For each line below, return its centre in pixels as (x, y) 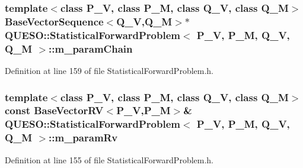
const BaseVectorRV (54, 110)
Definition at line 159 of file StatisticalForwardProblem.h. (109, 70)
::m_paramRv (83, 138)
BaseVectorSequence (54, 21)
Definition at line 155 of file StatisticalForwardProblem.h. (109, 159)
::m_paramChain (91, 48)
